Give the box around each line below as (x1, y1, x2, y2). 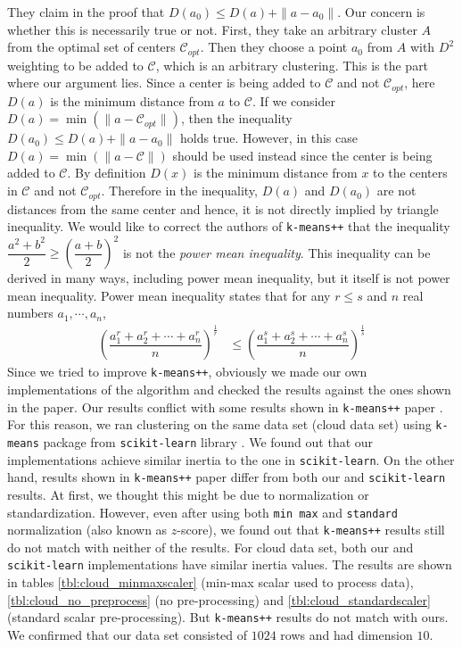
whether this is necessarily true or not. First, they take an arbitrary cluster (7, 20, 417, 38)
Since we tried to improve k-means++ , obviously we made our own (7, 362, 367, 381)
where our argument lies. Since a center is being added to (7, 73, 321, 92)
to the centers (373, 163, 448, 182)
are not (376, 181, 417, 200)
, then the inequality (180, 109, 293, 128)
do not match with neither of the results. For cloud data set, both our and (7, 537, 414, 556)
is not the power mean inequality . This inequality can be (122, 243, 431, 261)
